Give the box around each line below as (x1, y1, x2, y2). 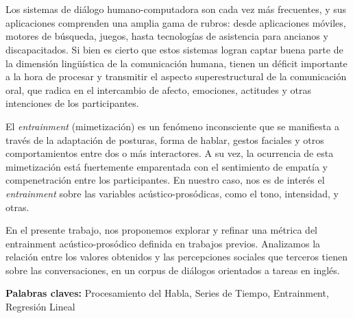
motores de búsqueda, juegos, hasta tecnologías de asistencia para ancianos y (5, 29, 328, 43)
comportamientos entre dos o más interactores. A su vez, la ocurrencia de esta (5, 146, 334, 160)
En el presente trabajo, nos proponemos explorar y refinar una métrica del (5, 223, 317, 237)
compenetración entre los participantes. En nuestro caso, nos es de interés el (5, 173, 325, 187)
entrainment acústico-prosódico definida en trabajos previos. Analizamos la (5, 236, 321, 250)
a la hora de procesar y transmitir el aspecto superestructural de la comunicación (5, 69, 347, 84)
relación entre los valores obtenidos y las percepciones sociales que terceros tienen (5, 249, 348, 264)
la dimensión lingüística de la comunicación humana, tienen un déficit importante (5, 56, 348, 70)
